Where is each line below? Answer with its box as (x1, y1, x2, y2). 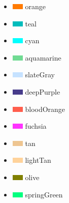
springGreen (25, 189, 63, 199)
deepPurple (25, 86, 60, 97)
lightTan (25, 155, 51, 165)
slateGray (25, 69, 55, 80)
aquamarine (25, 52, 61, 63)
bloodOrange (25, 103, 65, 114)
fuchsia (25, 121, 47, 131)
